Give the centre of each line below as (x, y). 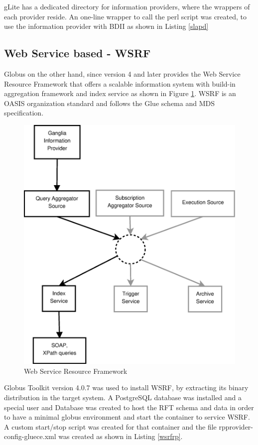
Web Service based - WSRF (77, 53)
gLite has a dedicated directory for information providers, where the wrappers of (127, 6)
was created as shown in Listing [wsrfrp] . (121, 436)
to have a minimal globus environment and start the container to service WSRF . (127, 417)
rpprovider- (236, 426)
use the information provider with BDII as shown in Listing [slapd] (106, 26)
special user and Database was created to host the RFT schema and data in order (129, 407)
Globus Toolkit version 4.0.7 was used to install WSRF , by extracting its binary (126, 388)
